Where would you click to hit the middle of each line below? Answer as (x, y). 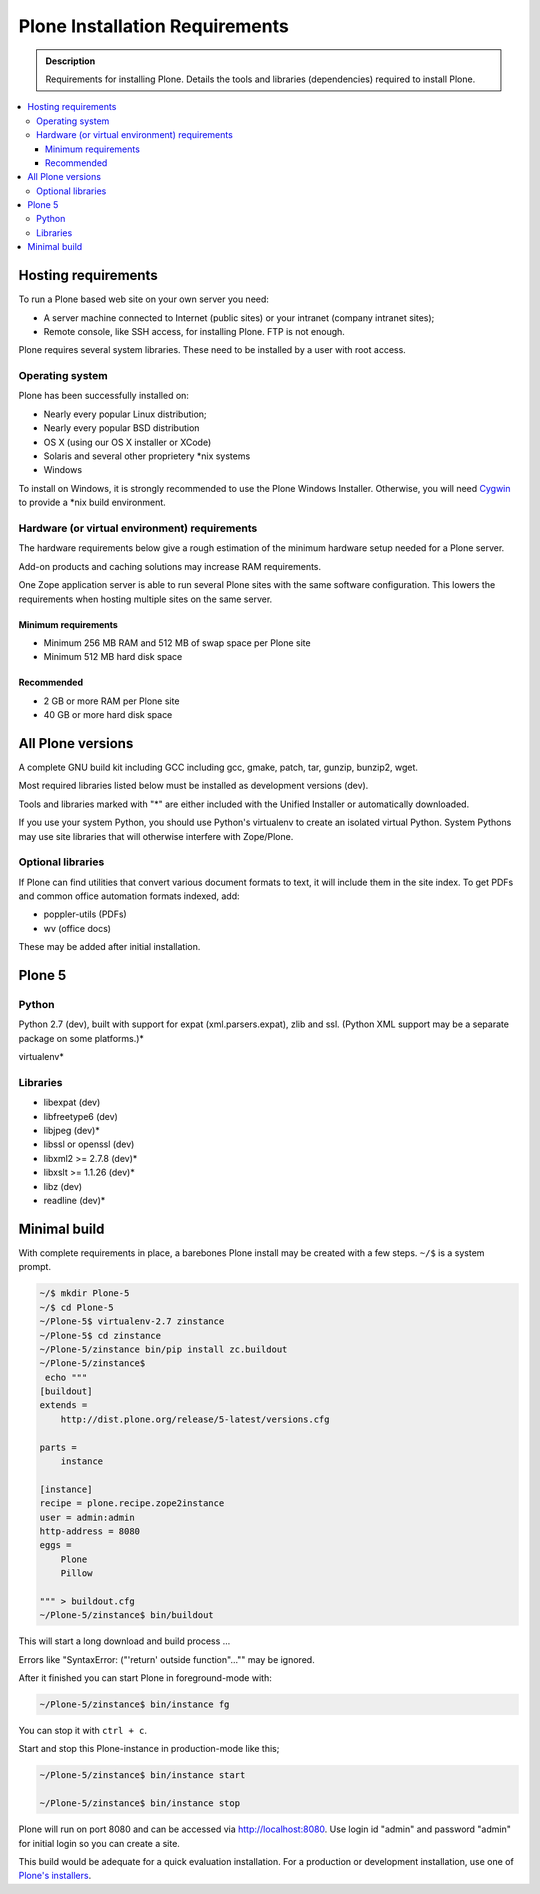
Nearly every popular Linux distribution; (125, 414)
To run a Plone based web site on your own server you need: (144, 299)
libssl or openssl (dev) (89, 1144)
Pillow (76, 1573)
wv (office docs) (77, 928)
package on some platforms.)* (81, 1038)
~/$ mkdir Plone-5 (84, 1293)
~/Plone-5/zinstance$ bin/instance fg (134, 1704)
